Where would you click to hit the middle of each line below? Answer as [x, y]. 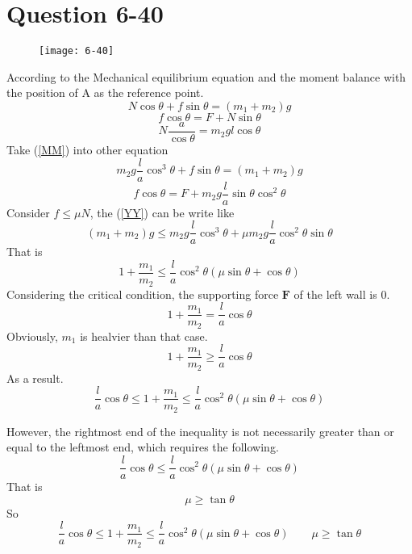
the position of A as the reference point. [105, 92]
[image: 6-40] [77, 51]
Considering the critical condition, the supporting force [143, 294]
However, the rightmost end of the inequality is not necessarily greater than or [200, 431]
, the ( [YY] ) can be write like [162, 212]
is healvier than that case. [144, 336]
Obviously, [32, 336]
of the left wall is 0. [342, 294]
